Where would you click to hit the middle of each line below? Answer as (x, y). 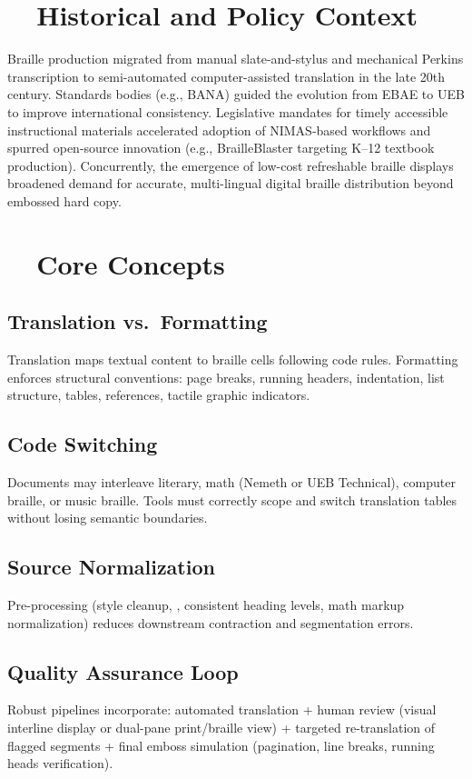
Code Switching (83, 444)
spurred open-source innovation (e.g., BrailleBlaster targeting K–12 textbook (221, 148)
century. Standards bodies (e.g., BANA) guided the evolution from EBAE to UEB (236, 94)
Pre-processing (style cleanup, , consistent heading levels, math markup (206, 605)
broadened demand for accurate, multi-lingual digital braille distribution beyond (231, 183)
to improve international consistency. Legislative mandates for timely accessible (228, 111)
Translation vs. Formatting (138, 321)
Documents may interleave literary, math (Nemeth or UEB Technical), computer (231, 482)
